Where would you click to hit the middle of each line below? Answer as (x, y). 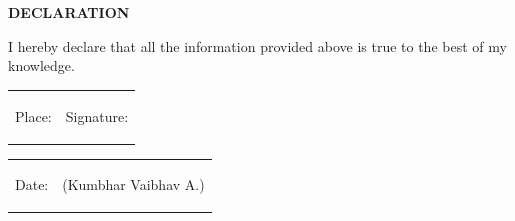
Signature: (97, 115)
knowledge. (41, 65)
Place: (33, 115)
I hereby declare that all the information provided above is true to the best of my (257, 45)
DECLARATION (69, 12)
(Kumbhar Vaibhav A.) (133, 184)
